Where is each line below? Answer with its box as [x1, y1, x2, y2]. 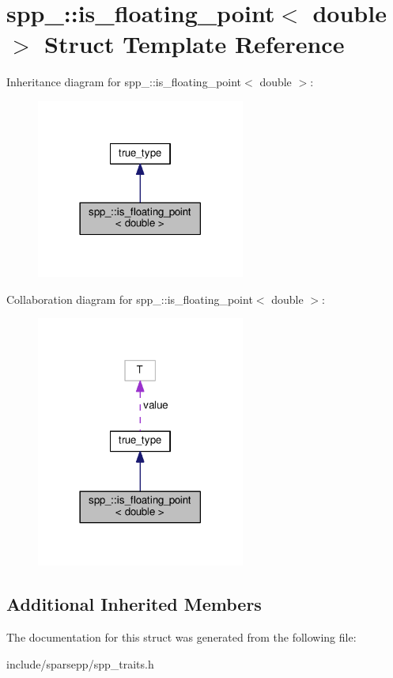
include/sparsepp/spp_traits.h [6, 655, 154, 672]
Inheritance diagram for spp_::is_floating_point [6, 74, 242, 90]
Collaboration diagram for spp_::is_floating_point [6, 290, 253, 307]
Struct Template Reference [44, 28, 345, 60]
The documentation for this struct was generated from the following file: [6, 629, 357, 646]
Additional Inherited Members [6, 592, 262, 616]
